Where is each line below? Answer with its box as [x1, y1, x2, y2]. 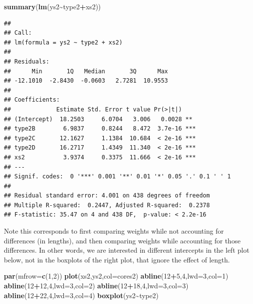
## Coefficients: [4, 96, 60, 104]
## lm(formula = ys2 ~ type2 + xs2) [4, 39, 123, 46]
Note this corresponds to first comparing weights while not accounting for [4, 226, 224, 236]
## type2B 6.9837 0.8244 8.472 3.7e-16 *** [4, 125, 196, 132]
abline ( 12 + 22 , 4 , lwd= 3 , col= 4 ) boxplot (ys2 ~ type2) [4, 290, 159, 300]
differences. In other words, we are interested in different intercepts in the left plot [4, 245, 250, 255]
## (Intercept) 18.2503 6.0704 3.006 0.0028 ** [4, 115, 193, 123]
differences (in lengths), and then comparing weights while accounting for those [4, 235, 241, 245]
